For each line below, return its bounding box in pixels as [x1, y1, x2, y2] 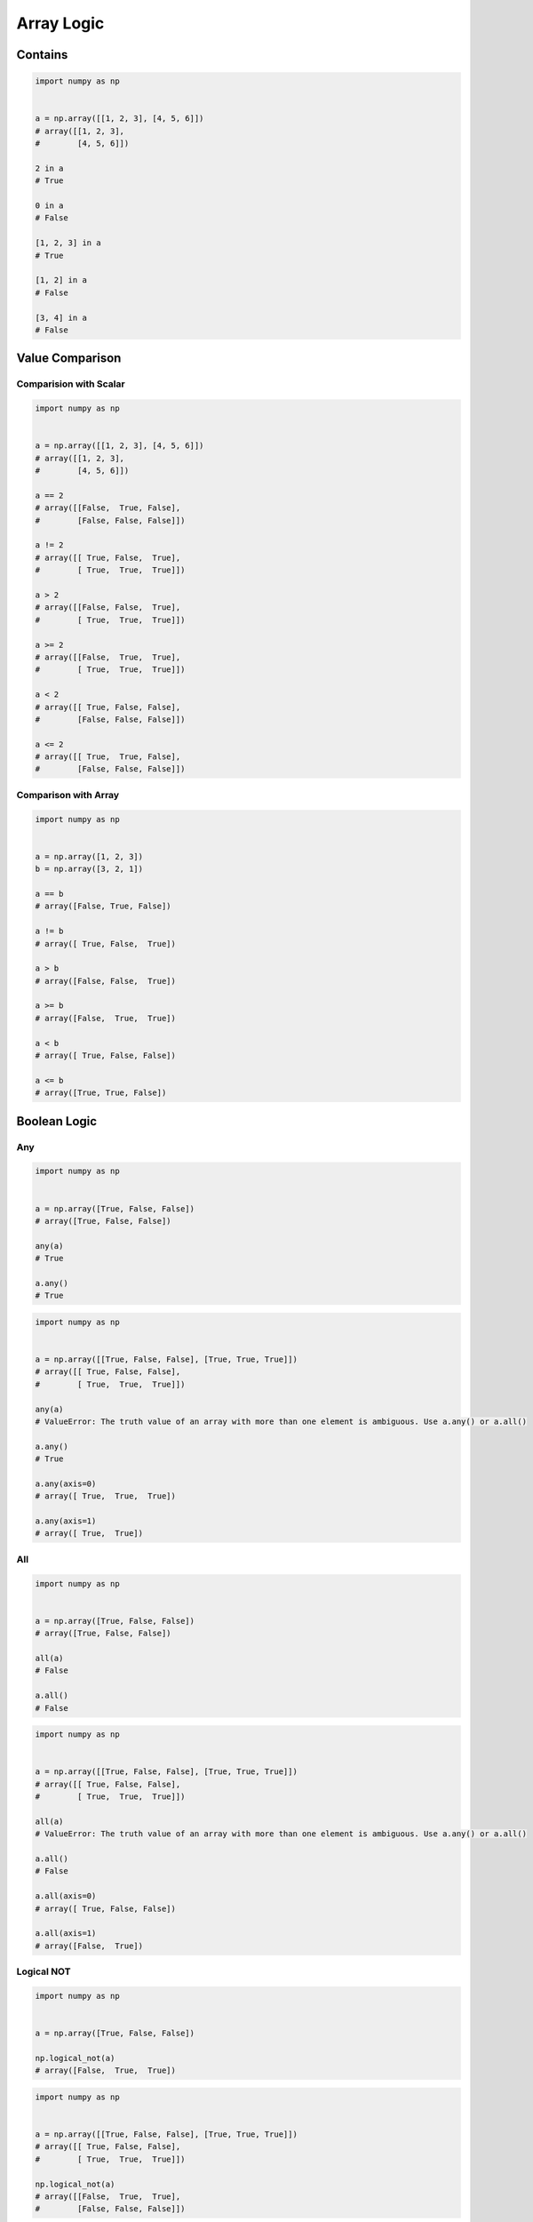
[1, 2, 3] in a [35, 238, 101, 248]
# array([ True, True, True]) [35, 1491, 177, 1501]
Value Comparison [16, 351, 122, 366]
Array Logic [16, 13, 105, 33]
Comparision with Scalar [16, 378, 125, 390]
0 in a [35, 201, 64, 211]
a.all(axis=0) [35, 1891, 97, 1901]
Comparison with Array [16, 788, 120, 801]
